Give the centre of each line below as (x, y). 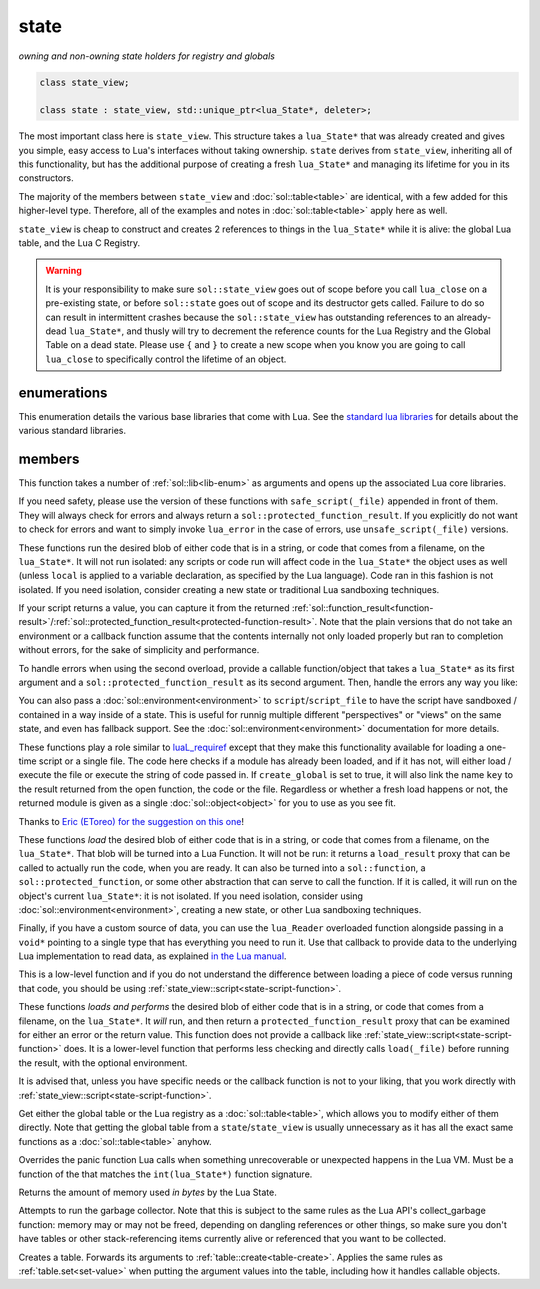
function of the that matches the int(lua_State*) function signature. (165, 1174)
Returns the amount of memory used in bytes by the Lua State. (147, 1192)
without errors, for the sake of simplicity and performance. (139, 650)
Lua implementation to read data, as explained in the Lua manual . (152, 956)
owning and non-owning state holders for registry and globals (146, 56)
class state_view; (84, 82)
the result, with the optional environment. (103, 1062)
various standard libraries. (72, 431)
